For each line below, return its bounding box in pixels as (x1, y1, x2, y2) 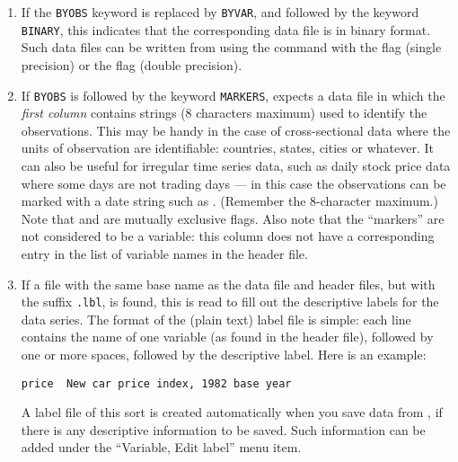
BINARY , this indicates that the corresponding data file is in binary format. (21, 20, 431, 39)
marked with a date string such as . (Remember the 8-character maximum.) (21, 191, 438, 210)
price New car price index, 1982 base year (21, 377, 292, 390)
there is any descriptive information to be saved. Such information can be (21, 420, 426, 439)
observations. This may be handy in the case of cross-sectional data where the (21, 120, 451, 139)
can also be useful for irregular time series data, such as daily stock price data (21, 155, 451, 174)
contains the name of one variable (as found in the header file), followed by (21, 327, 434, 346)
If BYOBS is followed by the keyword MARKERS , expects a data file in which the (21, 85, 445, 104)
